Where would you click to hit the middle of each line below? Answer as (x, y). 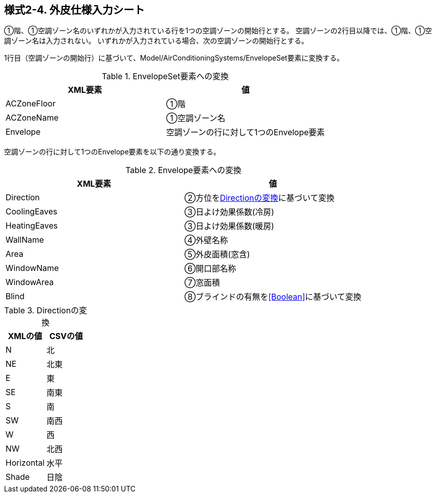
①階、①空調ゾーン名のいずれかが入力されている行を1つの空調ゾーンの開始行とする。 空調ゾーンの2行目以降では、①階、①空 (218, 31)
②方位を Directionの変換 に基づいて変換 (259, 198)
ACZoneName (32, 118)
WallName (25, 240)
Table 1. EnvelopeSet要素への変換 (165, 76)
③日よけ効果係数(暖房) (229, 226)
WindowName (32, 268)
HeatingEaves (32, 226)
